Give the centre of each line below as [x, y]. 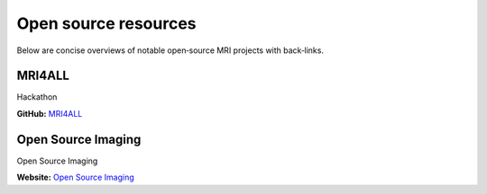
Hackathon [37, 97]
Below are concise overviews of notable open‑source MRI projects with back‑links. [170, 50]
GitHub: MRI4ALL [50, 113]
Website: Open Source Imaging [75, 177]
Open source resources [106, 23]
